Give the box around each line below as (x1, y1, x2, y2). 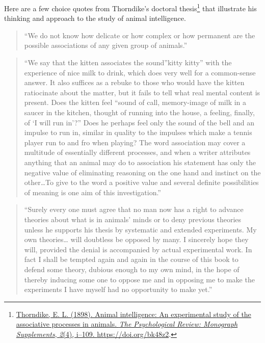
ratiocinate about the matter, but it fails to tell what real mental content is (24, 87, 260, 97)
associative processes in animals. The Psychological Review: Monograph (16, 319, 238, 329)
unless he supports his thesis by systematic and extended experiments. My (24, 224, 257, 234)
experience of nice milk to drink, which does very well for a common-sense (24, 67, 256, 77)
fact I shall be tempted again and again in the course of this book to (24, 254, 238, 265)
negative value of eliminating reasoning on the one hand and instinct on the (24, 167, 261, 177)
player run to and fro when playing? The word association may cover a (24, 137, 246, 147)
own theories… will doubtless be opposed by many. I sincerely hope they (24, 234, 249, 245)
